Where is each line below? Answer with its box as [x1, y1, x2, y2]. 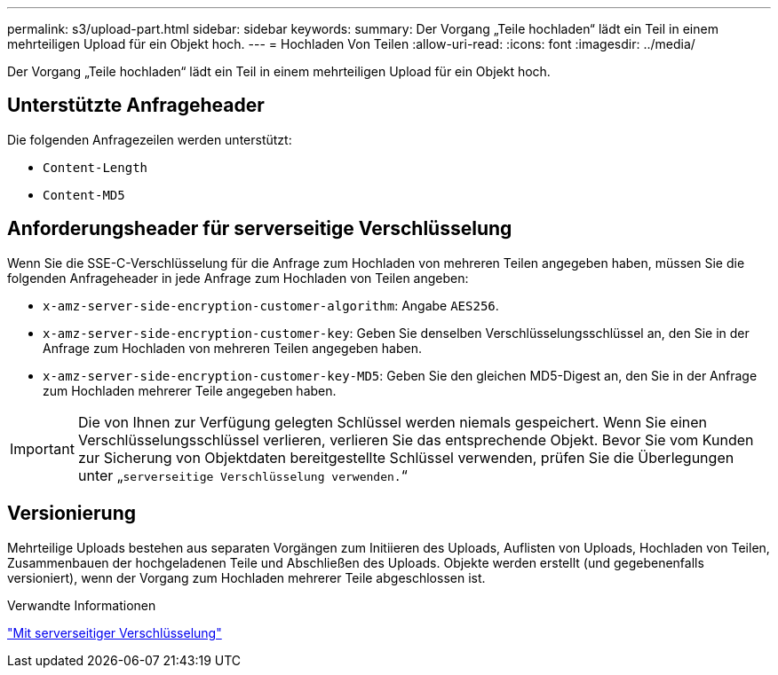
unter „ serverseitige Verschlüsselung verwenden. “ [77, 466, 408, 484]
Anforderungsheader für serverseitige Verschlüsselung [7, 217, 512, 240]
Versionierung [7, 502, 137, 525]
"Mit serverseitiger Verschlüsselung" [7, 624, 222, 640]
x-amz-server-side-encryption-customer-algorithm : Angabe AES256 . [43, 297, 499, 313]
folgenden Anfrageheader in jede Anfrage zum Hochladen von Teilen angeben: [7, 270, 469, 286]
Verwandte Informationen [7, 597, 156, 613]
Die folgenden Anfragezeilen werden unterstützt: [7, 131, 292, 147]
